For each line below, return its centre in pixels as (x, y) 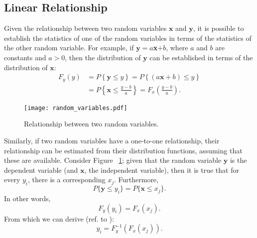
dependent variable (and (41, 170)
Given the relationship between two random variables (85, 28)
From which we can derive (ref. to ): (59, 218)
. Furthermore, (136, 179)
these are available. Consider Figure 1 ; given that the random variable (113, 160)
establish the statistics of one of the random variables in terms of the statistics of (128, 38)
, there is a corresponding (67, 179)
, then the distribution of (103, 57)
